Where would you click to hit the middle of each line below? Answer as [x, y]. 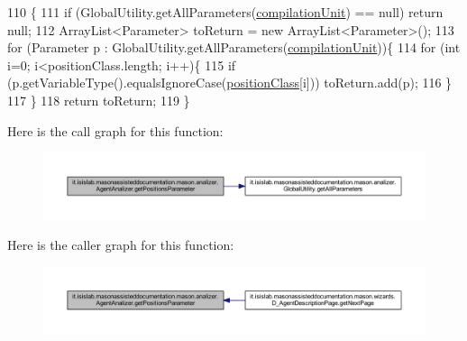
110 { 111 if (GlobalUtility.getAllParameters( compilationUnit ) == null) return [225, 12]
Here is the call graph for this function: [115, 130]
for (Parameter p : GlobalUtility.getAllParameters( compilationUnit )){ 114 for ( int [234, 47]
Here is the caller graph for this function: [121, 245]
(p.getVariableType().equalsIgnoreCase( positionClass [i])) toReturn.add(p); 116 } [230, 83]
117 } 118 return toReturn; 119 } [99, 100]
